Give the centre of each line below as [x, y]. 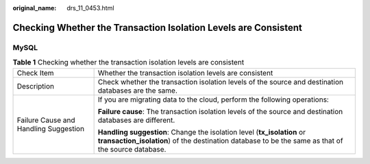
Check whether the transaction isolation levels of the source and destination [221, 82]
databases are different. [136, 120]
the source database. [132, 149]
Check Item [35, 73]
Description [36, 86]
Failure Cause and [46, 120]
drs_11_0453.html [90, 8]
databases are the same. [138, 91]
